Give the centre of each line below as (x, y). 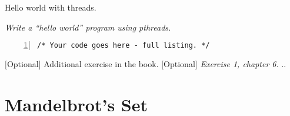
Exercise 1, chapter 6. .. (243, 64)
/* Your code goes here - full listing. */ (124, 46)
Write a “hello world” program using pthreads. (88, 27)
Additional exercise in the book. (101, 64)
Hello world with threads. (51, 7)
